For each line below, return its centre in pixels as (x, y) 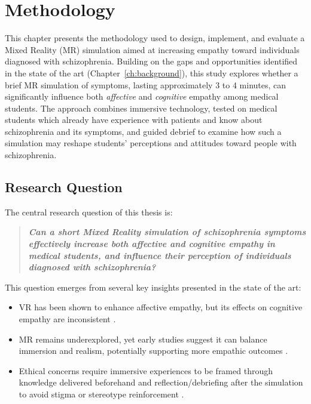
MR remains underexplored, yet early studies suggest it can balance (143, 339)
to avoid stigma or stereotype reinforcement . (101, 394)
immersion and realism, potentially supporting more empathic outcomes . (153, 351)
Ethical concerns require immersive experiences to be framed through (146, 370)
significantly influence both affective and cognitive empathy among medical (142, 96)
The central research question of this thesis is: (89, 212)
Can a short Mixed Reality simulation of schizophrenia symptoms (167, 232)
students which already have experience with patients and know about (134, 120)
